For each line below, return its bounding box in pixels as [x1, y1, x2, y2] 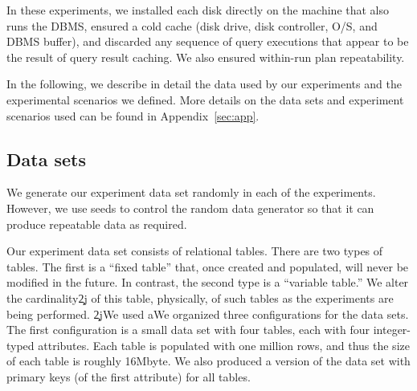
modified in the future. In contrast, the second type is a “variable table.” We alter [6, 274, 409, 291]
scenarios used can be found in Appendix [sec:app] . [6, 107, 260, 124]
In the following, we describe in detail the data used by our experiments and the [6, 75, 402, 92]
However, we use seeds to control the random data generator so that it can [6, 199, 374, 216]
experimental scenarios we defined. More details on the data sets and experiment [6, 91, 404, 108]
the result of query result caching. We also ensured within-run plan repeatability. [6, 48, 405, 65]
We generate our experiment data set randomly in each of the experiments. [6, 184, 376, 201]
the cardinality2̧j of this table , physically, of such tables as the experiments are [6, 289, 394, 306]
